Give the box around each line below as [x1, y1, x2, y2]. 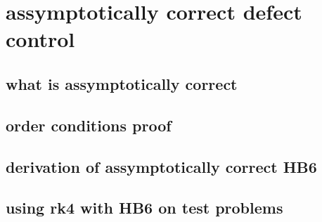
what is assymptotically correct [6, 72, 238, 94]
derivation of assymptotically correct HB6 [6, 155, 317, 177]
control [6, 25, 75, 53]
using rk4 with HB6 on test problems [6, 197, 283, 218]
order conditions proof [6, 114, 172, 136]
